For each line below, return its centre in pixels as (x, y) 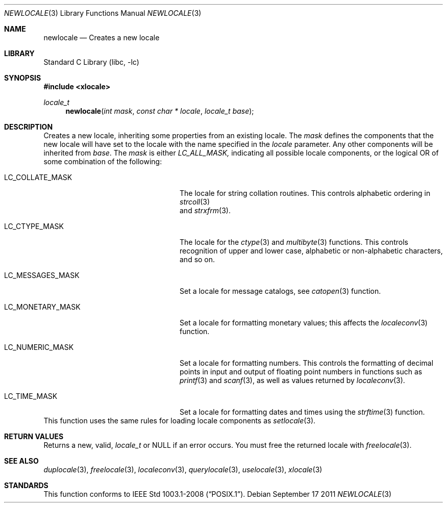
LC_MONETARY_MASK (42, 307)
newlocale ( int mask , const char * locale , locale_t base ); (160, 111)
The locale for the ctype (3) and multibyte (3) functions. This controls (294, 242)
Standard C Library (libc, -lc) (91, 62)
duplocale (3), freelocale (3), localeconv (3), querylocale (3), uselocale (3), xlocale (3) (183, 470)
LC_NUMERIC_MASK (39, 347)
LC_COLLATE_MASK (38, 177)
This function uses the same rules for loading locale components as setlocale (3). (180, 421)
